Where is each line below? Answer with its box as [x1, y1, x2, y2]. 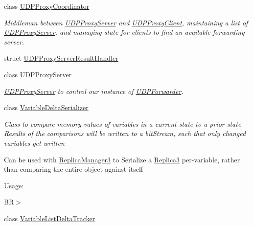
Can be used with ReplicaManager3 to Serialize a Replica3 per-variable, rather [4, 154, 240, 164]
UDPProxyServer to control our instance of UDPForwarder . [4, 86, 184, 96]
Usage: [4, 180, 24, 190]
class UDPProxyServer [4, 69, 72, 79]
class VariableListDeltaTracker [4, 213, 95, 223]
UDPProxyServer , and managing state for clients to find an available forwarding [4, 27, 245, 37]
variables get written [4, 137, 65, 148]
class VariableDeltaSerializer [4, 102, 89, 113]
